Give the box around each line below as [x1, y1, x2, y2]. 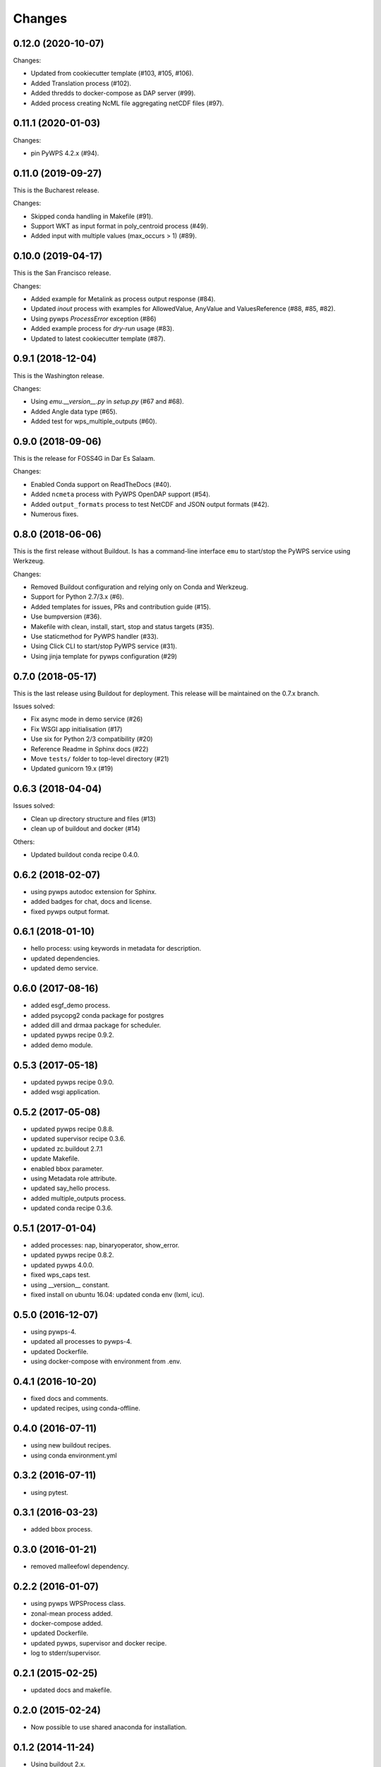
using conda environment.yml [30, 1451, 117, 1460]
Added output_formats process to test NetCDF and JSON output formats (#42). [30, 500, 270, 508]
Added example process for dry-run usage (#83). [30, 324, 174, 333]
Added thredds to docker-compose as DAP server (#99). [30, 89, 196, 98]
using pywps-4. [30, 1327, 77, 1336]
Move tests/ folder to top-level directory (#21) [30, 755, 169, 763]
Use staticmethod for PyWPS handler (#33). [30, 633, 159, 640]
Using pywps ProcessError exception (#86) [30, 315, 157, 323]
